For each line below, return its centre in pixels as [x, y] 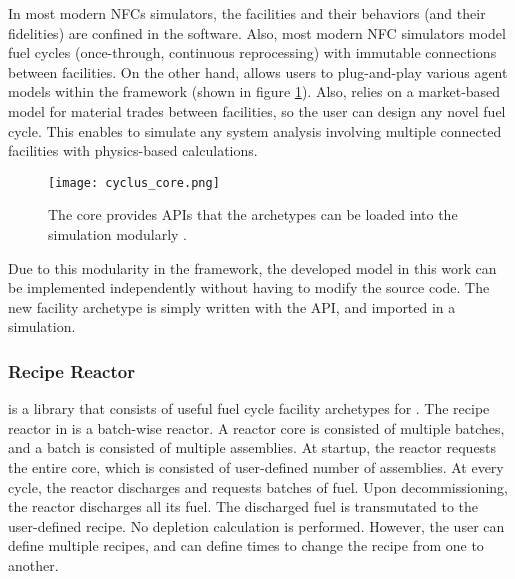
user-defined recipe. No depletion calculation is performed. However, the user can [256, 525]
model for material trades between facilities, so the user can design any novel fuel [257, 110]
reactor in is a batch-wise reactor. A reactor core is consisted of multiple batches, [256, 427]
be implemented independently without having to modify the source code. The [249, 287]
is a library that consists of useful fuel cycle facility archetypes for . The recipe [249, 408]
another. [33, 564]
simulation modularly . [117, 234]
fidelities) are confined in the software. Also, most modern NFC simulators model [257, 32]
